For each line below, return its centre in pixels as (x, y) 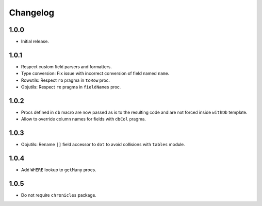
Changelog (32, 13)
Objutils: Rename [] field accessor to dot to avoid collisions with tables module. (103, 145)
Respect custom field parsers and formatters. (66, 66)
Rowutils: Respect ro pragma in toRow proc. (65, 80)
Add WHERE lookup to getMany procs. (59, 170)
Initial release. (35, 42)
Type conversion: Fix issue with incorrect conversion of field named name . (95, 74)
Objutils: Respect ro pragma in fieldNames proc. (71, 87)
